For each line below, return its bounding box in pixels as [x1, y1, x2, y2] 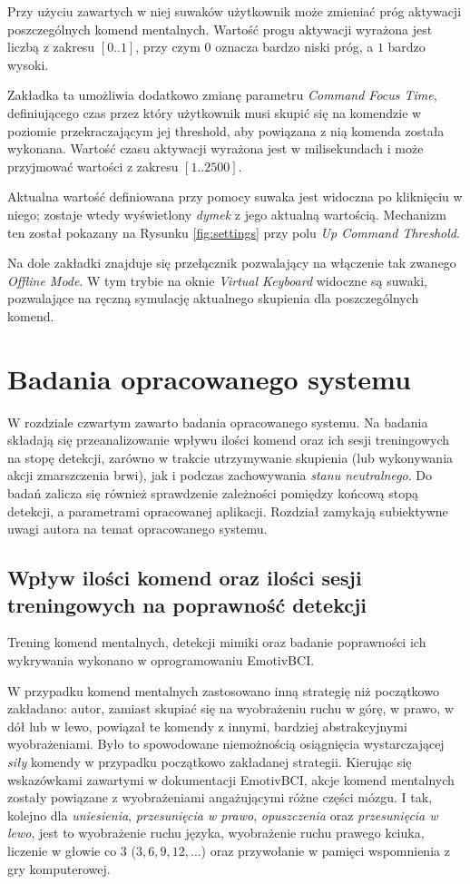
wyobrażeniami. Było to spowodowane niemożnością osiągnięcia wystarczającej [7, 734, 445, 753]
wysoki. [7, 54, 49, 74]
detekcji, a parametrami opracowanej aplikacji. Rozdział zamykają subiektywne [7, 501, 448, 520]
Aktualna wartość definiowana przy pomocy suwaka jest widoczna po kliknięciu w [7, 187, 463, 206]
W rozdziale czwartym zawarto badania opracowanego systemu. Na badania [7, 412, 428, 431]
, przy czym [135, 37, 201, 56]
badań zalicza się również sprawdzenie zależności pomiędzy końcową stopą [7, 484, 418, 502]
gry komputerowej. [7, 859, 111, 878]
